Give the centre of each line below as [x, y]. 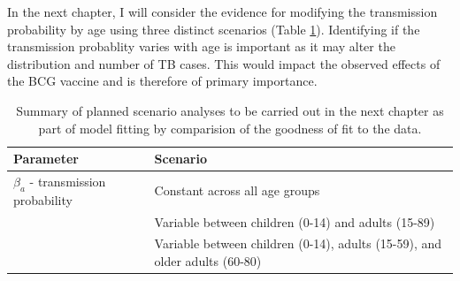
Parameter [46, 159]
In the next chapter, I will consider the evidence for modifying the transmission [222, 11]
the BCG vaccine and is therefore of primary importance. [162, 81]
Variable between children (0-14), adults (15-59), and [298, 243]
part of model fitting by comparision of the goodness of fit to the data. [230, 128]
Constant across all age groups [237, 190]
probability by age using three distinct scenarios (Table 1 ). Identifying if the [214, 29]
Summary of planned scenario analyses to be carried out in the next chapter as [230, 110]
